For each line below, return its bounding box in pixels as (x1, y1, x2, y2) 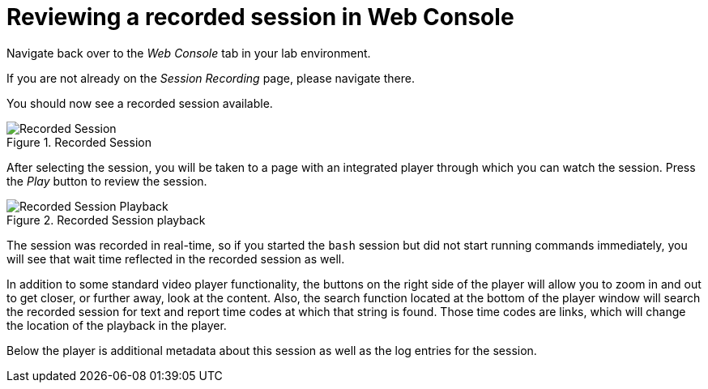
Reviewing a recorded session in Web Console (6, 3, 514, 31)
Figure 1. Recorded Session (6, 135, 151, 149)
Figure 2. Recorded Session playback (6, 212, 206, 227)
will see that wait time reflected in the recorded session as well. (6, 251, 345, 266)
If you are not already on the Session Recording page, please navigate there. (6, 71, 415, 85)
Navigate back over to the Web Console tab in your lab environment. (6, 45, 371, 60)
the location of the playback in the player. (6, 318, 227, 332)
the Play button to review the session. (6, 173, 207, 188)
